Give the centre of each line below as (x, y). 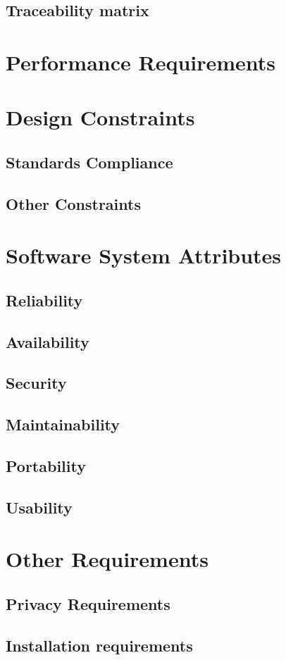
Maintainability (63, 424)
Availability (48, 341)
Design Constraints (100, 117)
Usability (39, 507)
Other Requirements (107, 559)
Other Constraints (73, 203)
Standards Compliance (89, 162)
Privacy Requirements (88, 603)
